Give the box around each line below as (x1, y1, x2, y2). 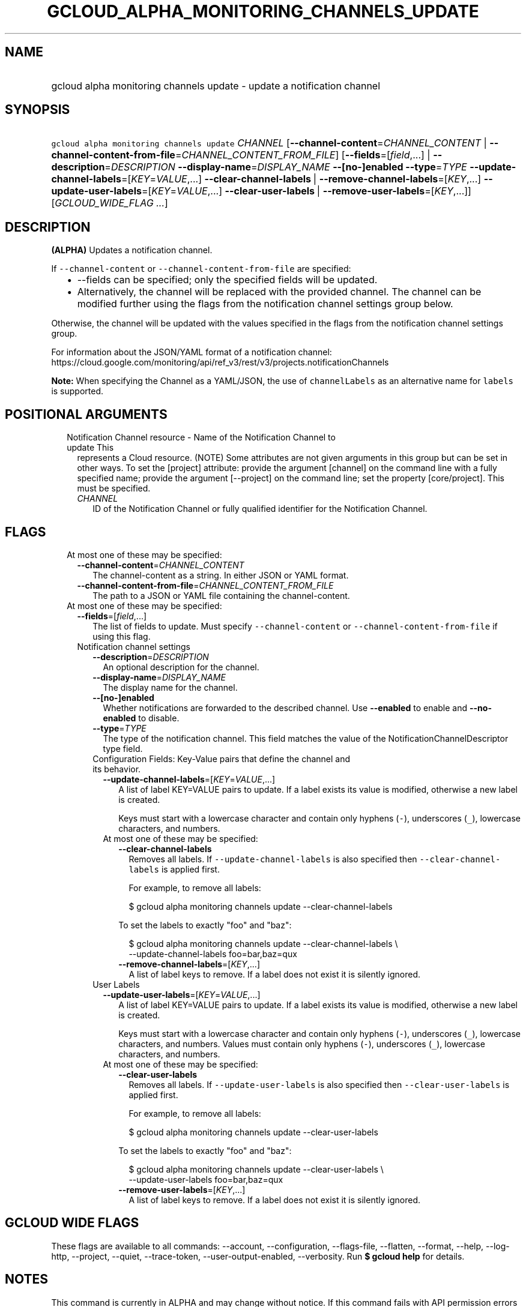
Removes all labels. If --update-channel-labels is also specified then (128, 853, 417, 864)
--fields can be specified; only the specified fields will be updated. (77, 274, 378, 286)
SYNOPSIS (5, 102, 70, 118)
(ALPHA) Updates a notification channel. (51, 245, 213, 256)
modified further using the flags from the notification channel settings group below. (77, 298, 453, 310)
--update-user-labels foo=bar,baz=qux (128, 1174, 283, 1185)
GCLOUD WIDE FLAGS (5, 1215, 139, 1231)
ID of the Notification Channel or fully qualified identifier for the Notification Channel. (92, 503, 428, 514)
